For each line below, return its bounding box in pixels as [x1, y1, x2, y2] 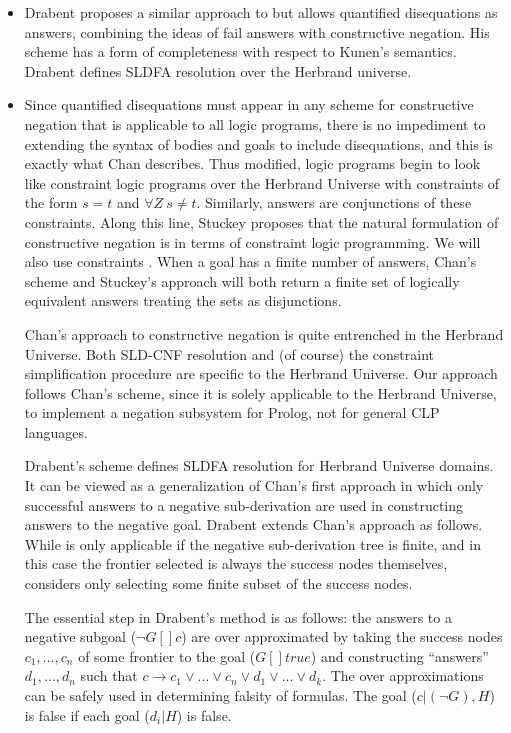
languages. [24, 421, 88, 442]
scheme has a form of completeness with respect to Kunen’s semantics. [24, 41, 457, 62]
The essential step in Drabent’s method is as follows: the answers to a [24, 606, 452, 627]
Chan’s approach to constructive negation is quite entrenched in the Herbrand [24, 323, 504, 344]
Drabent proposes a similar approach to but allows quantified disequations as [24, 2, 498, 22]
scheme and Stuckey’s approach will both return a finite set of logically [24, 270, 460, 291]
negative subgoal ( [24, 626, 137, 647]
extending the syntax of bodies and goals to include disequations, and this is [24, 133, 493, 154]
